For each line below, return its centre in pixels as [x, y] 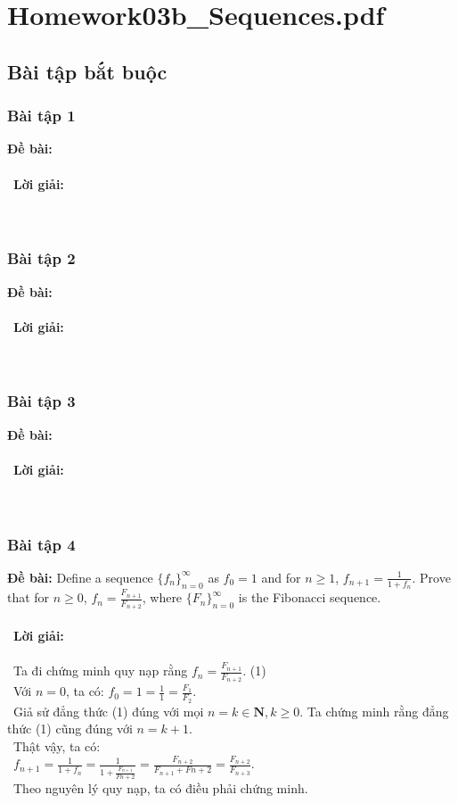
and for [281, 577]
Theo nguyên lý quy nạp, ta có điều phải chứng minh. [160, 787]
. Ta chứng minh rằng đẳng [374, 711]
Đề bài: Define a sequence [80, 577]
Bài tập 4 [41, 544]
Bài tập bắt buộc [87, 71]
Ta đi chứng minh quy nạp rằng [100, 671]
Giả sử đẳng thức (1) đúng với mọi [108, 711]
